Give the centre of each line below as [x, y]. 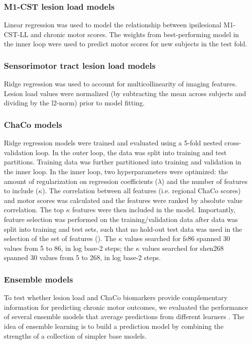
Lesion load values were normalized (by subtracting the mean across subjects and [125, 93]
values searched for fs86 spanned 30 [177, 238]
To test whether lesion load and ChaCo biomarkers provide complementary [116, 297]
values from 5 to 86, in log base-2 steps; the [69, 248]
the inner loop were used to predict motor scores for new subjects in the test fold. [126, 44]
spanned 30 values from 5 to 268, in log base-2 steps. [82, 257]
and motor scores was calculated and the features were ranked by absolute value [123, 200]
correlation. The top [34, 210]
